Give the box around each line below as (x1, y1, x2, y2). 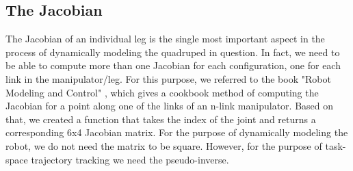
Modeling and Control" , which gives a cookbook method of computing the (5, 85, 319, 99)
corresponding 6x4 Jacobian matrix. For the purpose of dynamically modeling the (5, 125, 348, 140)
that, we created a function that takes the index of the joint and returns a (5, 111, 316, 126)
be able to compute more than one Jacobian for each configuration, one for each (5, 58, 341, 73)
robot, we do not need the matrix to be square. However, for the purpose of (5, 138, 322, 153)
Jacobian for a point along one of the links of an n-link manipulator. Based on (5, 98, 334, 113)
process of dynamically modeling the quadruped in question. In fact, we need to (5, 44, 340, 59)
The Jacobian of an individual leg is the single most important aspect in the (5, 31, 325, 46)
